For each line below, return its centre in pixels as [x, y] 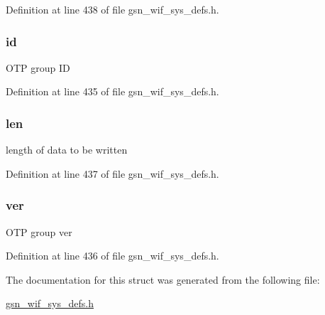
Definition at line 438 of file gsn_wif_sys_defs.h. [112, 9]
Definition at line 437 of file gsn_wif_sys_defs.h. [112, 173]
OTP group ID [38, 67]
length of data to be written [67, 150]
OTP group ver [39, 231]
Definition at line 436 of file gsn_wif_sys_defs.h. [112, 256]
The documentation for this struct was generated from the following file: [163, 279]
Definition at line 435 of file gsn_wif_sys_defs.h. [112, 91]
